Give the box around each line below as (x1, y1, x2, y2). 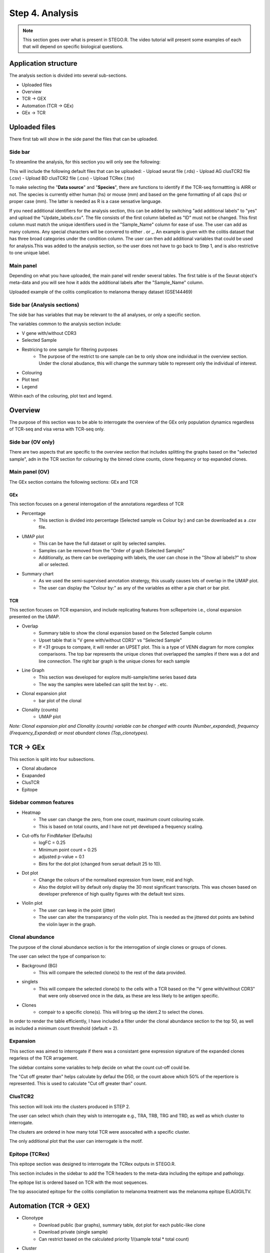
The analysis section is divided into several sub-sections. (9, 73, 127, 79)
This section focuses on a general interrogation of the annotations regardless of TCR (9, 501, 184, 507)
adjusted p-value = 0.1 (38, 854, 84, 860)
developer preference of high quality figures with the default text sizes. (38, 891, 185, 897)
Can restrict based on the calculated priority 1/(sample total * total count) (38, 1236, 189, 1242)
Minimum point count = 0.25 (38, 847, 97, 853)
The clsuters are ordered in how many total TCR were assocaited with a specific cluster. (9, 1129, 190, 1135)
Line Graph (21, 667, 45, 674)
